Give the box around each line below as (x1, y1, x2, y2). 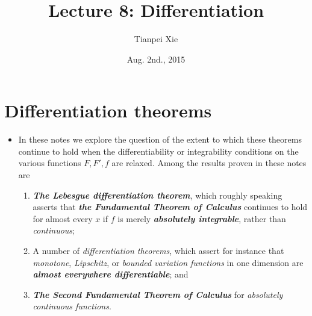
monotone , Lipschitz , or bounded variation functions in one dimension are (33, 256, 304, 268)
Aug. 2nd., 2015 (126, 52, 186, 65)
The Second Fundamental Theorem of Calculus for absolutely (33, 288, 283, 300)
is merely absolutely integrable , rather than (117, 212, 286, 225)
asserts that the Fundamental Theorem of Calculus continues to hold (33, 200, 308, 213)
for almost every (33, 212, 93, 225)
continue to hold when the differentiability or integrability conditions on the (18, 144, 299, 157)
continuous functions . (33, 300, 111, 312)
